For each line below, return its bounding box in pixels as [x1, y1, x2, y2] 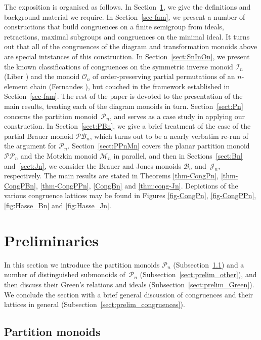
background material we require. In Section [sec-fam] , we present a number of [4, 11, 245, 22]
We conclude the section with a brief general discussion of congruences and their [4, 289, 253, 299]
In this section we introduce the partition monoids [4, 259, 160, 270]
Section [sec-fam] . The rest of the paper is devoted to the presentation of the [4, 91, 243, 101]
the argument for [4, 140, 57, 151]
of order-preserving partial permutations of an [93, 71, 235, 82]
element [4, 81, 28, 91]
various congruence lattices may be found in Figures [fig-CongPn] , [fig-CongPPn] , [4, 190, 256, 201]
